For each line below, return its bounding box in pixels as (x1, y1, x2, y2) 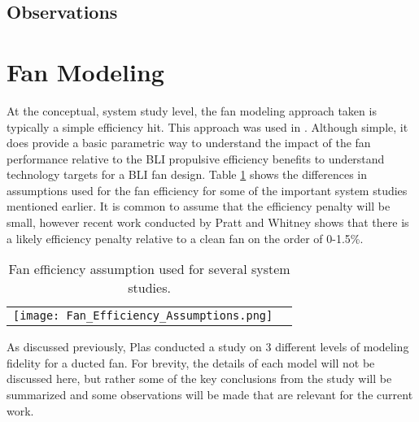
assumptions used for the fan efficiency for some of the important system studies (7, 181, 408, 198)
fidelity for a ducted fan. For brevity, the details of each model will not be (7, 354, 375, 371)
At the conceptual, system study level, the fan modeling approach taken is (7, 102, 377, 119)
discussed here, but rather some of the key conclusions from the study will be (7, 370, 392, 387)
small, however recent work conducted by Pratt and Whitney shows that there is (7, 214, 409, 231)
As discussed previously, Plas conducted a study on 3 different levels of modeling (7, 338, 409, 355)
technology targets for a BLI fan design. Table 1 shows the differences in (7, 166, 368, 183)
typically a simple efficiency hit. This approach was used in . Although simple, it (7, 118, 408, 135)
